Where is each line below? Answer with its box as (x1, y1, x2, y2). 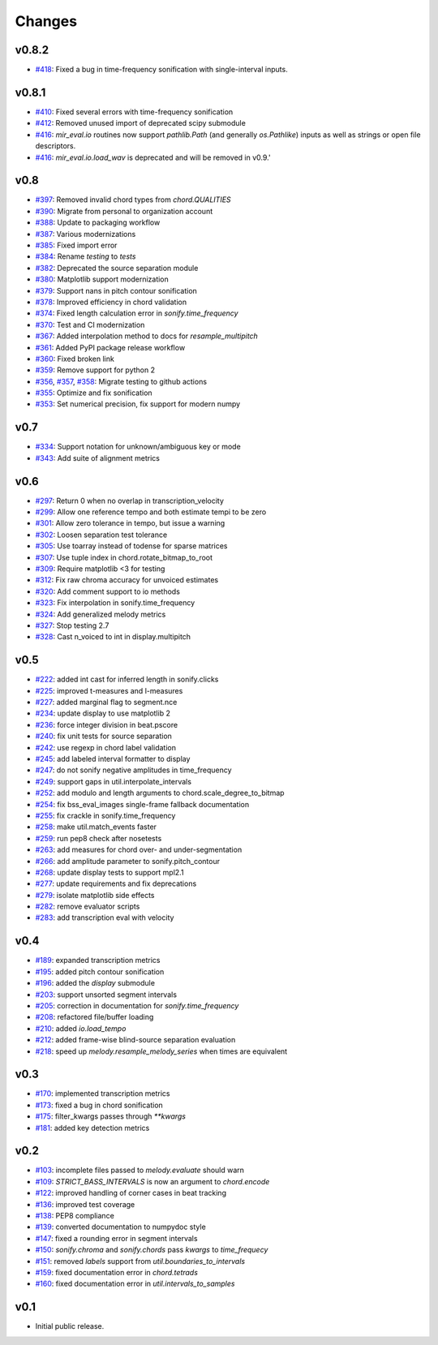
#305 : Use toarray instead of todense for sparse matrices (35, 541, 228, 551)
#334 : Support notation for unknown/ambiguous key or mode (35, 442, 241, 452)
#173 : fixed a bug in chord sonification (35, 1100, 164, 1110)
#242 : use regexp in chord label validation (35, 742, 176, 752)
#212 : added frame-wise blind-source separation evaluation (35, 1035, 236, 1045)
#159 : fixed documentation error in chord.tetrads (35, 1268, 199, 1277)
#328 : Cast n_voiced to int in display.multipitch (35, 632, 191, 642)
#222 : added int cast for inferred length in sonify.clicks (35, 674, 219, 685)
